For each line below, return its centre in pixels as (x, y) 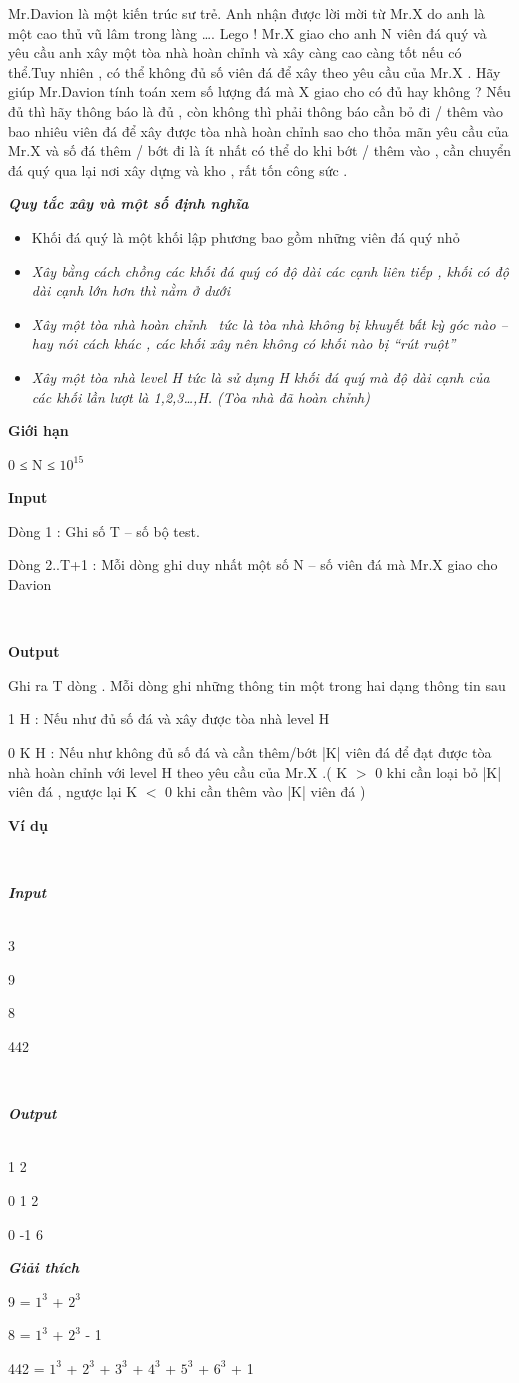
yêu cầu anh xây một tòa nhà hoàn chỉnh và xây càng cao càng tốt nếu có (235, 52)
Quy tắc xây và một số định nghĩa (128, 203)
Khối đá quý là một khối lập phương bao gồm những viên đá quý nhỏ (245, 236)
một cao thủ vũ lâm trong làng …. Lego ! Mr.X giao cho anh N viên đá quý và (247, 32)
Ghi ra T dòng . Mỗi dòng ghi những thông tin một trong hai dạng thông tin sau (257, 684)
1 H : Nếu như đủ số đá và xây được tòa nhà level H (169, 718)
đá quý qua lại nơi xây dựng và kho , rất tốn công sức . (178, 169)
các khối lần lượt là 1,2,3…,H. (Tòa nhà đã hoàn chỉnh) (200, 396)
